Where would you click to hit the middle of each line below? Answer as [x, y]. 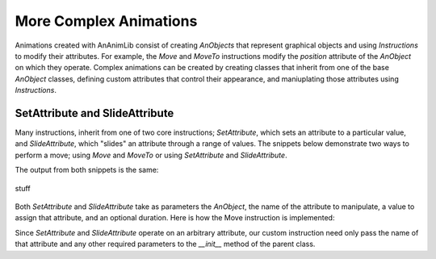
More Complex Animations [106, 21]
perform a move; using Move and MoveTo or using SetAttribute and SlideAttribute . [151, 155]
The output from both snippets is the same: [87, 170]
